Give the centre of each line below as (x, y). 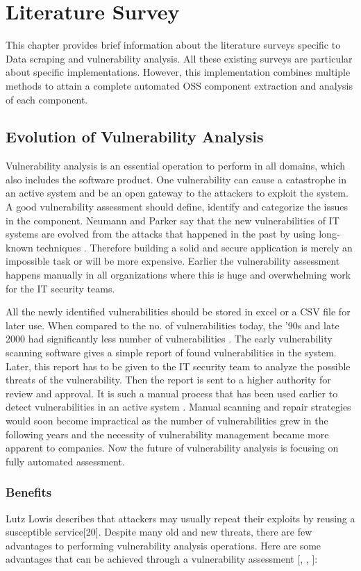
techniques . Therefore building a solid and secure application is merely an (194, 247)
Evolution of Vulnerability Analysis (135, 136)
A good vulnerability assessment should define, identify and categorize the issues (177, 207)
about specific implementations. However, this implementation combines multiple (178, 72)
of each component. (47, 99)
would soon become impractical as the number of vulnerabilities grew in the (167, 420)
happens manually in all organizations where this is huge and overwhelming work (178, 275)
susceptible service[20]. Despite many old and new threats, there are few (159, 532)
